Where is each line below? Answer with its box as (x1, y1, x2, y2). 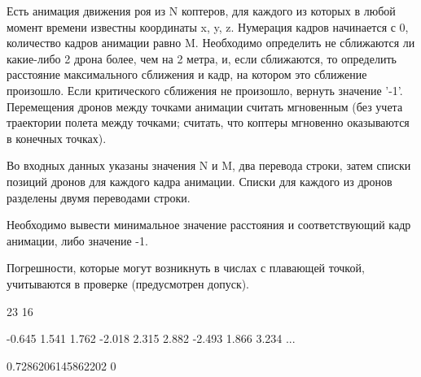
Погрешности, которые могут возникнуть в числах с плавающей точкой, (7, 259, 365, 276)
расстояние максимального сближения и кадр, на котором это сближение (7, 66, 367, 83)
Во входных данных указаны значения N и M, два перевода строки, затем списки (7, 157, 411, 174)
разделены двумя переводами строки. (7, 188, 191, 206)
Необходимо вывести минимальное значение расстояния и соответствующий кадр (7, 216, 411, 233)
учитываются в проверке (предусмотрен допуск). (7, 275, 250, 292)
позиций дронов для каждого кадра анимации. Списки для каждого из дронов (7, 172, 392, 189)
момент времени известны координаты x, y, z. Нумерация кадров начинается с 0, (7, 18, 409, 35)
